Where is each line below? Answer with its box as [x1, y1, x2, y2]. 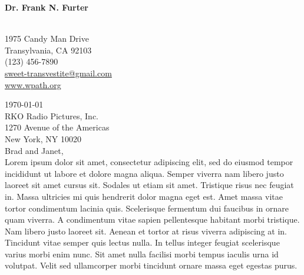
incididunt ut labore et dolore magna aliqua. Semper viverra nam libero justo [5, 167, 284, 179]
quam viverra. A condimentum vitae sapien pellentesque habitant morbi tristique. [5, 213, 300, 226]
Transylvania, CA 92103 [5, 43, 92, 56]
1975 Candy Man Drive [5, 32, 89, 45]
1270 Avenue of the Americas [5, 121, 110, 133]
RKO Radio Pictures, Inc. [5, 109, 98, 122]
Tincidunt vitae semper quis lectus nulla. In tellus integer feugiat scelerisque [5, 236, 280, 249]
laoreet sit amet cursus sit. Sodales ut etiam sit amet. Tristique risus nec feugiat [5, 179, 294, 191]
